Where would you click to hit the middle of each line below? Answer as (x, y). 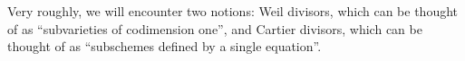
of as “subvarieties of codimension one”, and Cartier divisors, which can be (215, 28)
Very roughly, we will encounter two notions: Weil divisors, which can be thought (233, 11)
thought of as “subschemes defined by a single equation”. (165, 46)
